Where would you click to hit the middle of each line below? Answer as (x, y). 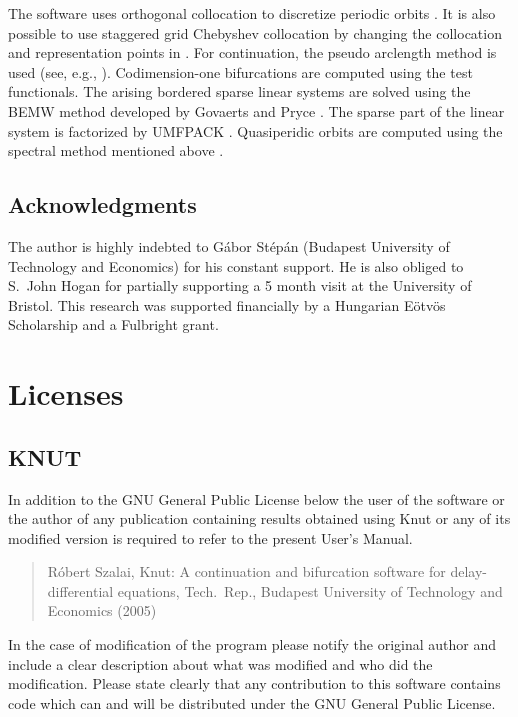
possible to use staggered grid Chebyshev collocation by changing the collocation (255, 32)
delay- (468, 571)
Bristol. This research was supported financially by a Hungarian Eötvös (227, 304)
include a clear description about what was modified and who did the (220, 663)
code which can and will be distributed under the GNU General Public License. (252, 702)
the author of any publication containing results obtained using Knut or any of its (259, 518)
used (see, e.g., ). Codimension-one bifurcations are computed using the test (240, 71)
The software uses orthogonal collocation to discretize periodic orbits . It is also (252, 13)
